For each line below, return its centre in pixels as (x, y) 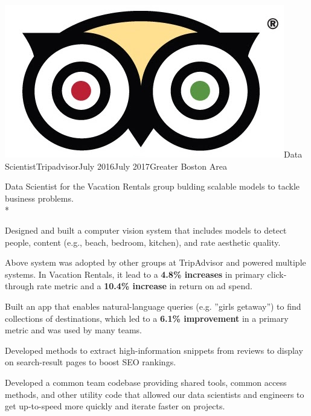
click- (277, 274)
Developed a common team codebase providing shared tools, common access (146, 382)
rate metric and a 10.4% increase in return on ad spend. (144, 286)
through (20, 286)
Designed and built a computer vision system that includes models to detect (146, 230)
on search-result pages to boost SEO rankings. (91, 362)
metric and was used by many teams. (73, 330)
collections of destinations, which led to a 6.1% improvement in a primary (147, 318)
